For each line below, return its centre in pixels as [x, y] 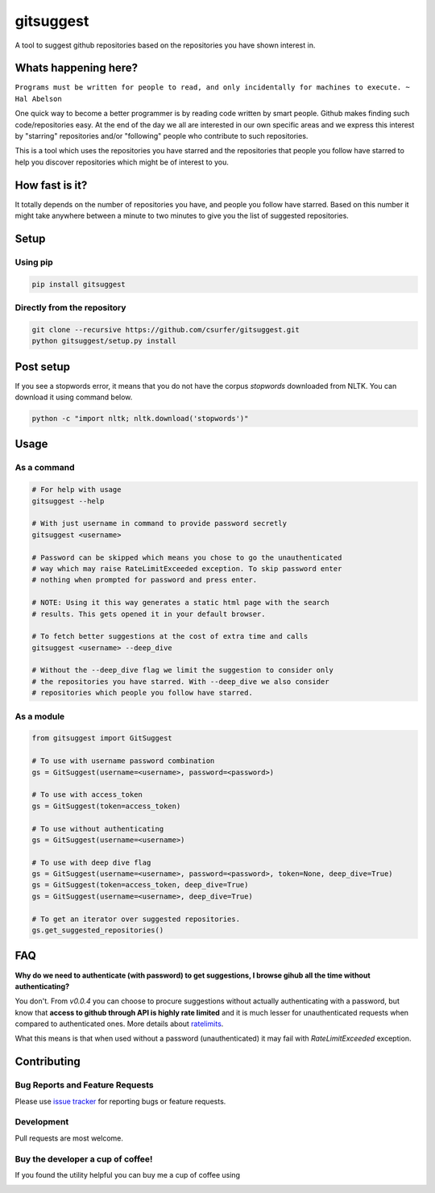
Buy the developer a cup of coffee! [84, 1159]
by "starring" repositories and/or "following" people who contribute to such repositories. [162, 136]
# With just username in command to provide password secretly [159, 524]
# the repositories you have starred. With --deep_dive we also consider [180, 681]
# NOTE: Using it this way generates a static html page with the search [180, 603]
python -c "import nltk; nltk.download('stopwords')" [140, 419]
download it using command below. [74, 397]
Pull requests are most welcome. [69, 1138]
